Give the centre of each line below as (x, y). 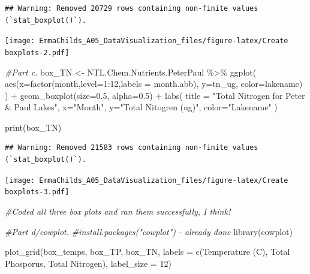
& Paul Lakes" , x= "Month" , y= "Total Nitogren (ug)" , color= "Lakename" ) (141, 107)
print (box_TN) (33, 127)
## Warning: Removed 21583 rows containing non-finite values (132, 148)
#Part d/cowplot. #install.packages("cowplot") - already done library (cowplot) (149, 231)
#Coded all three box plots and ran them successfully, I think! (118, 211)
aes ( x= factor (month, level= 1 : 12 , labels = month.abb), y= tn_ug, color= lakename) (154, 84)
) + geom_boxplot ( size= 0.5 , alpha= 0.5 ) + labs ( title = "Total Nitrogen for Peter (155, 95)
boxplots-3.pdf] (37, 192)
